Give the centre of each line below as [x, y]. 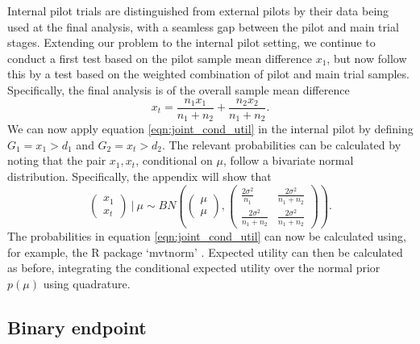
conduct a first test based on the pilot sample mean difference [160, 58]
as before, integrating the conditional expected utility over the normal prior [194, 268]
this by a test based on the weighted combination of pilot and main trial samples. [208, 74]
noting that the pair [57, 160]
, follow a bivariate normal [288, 160]
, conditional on [174, 160]
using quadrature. [87, 284]
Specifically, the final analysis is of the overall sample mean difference [179, 89]
